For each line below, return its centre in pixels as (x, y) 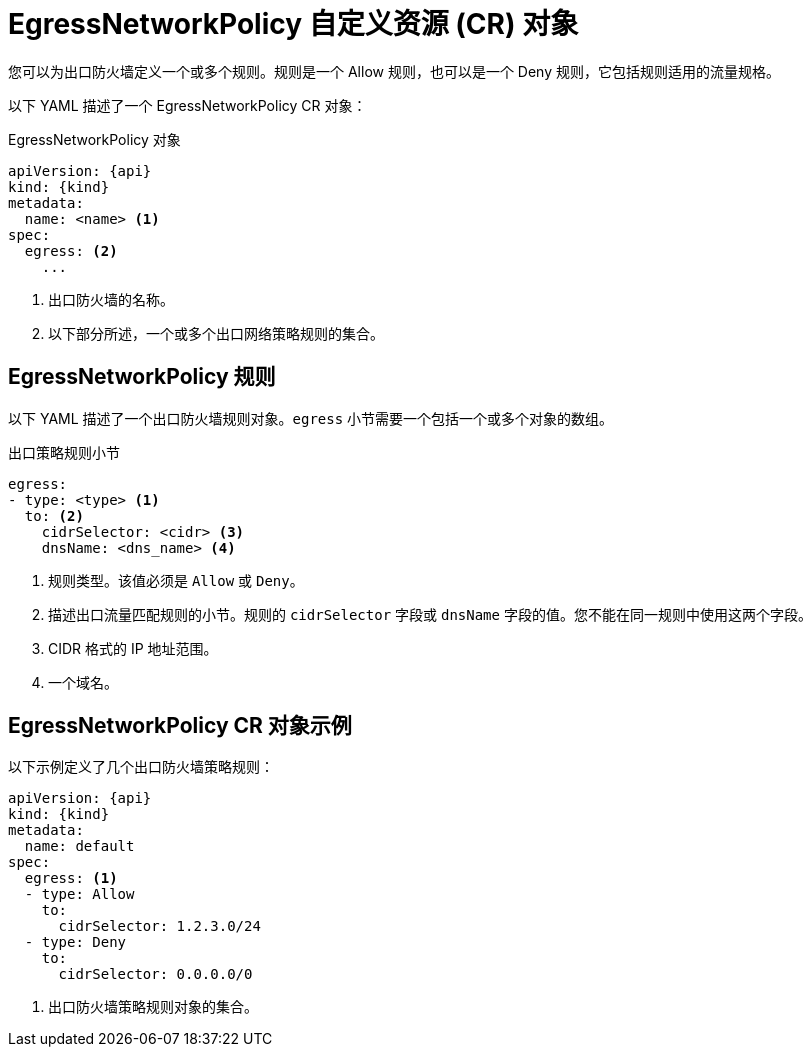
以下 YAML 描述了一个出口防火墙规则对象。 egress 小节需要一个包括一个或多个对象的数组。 (311, 418)
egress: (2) (71, 250)
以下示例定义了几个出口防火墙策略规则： (141, 767)
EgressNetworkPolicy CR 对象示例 (180, 726)
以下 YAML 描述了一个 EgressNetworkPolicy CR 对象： (187, 105)
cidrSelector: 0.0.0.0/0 (155, 974)
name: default (79, 846)
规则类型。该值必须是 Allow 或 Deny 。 (176, 580)
